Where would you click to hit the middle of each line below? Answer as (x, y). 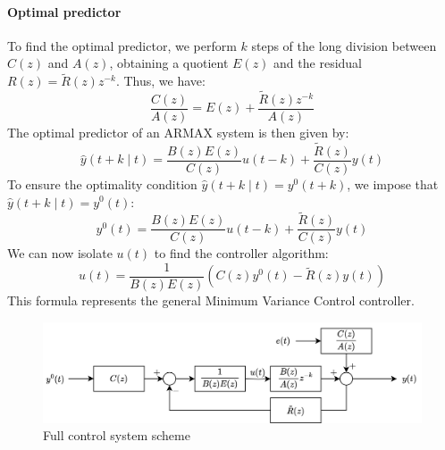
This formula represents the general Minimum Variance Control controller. (211, 300)
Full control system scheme (117, 435)
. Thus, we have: (160, 81)
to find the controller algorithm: (241, 253)
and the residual (318, 63)
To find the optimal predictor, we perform (122, 45)
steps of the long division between (344, 45)
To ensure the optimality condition (102, 183)
